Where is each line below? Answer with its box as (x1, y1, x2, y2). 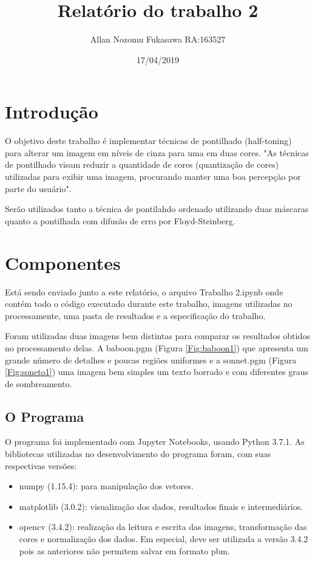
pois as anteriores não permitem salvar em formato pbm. (19, 544, 230, 557)
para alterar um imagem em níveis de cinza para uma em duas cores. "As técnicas (5, 146, 309, 159)
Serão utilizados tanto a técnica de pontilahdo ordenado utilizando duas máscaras (5, 202, 309, 215)
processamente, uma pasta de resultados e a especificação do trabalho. (5, 309, 266, 322)
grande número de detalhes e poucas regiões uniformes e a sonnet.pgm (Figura (5, 353, 297, 366)
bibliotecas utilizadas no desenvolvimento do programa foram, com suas (5, 447, 271, 460)
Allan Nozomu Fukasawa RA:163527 (90, 33, 226, 46)
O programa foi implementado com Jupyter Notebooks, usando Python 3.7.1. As (5, 435, 305, 448)
